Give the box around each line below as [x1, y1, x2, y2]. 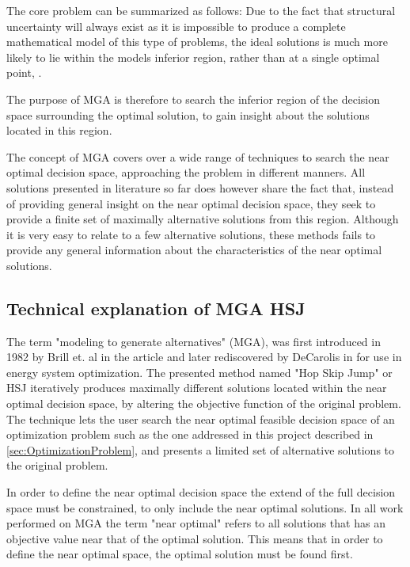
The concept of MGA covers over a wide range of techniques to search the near [6, 148, 389, 165]
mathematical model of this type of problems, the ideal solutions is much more [6, 33, 388, 50]
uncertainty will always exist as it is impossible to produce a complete [6, 17, 346, 34]
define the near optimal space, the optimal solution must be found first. [6, 546, 353, 562]
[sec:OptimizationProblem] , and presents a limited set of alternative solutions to [6, 441, 395, 458]
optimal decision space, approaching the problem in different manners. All [6, 164, 366, 181]
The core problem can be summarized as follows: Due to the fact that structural [6, 2, 396, 18]
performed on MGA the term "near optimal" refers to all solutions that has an [6, 515, 385, 531]
